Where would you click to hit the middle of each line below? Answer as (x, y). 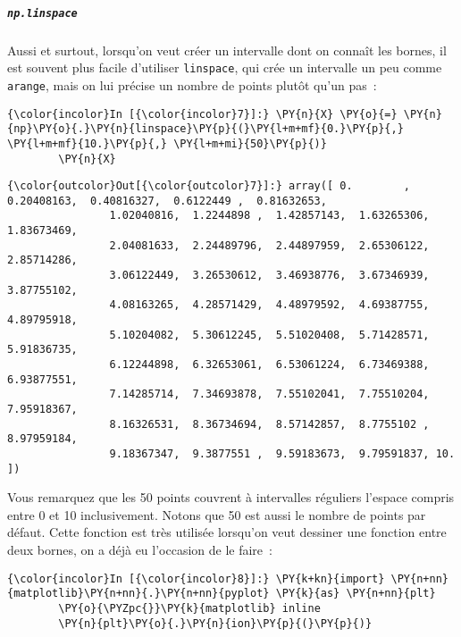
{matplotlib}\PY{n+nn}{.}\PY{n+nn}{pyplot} (138, 594)
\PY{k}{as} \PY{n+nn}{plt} (356, 594)
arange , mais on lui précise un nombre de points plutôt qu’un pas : (192, 84)
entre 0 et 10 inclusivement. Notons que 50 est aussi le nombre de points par (217, 514)
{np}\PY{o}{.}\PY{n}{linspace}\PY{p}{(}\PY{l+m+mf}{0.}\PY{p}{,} (205, 129)
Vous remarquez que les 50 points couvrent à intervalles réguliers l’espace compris (231, 497)
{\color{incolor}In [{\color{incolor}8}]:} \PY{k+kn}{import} (196, 578)
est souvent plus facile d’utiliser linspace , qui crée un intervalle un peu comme (225, 67)
